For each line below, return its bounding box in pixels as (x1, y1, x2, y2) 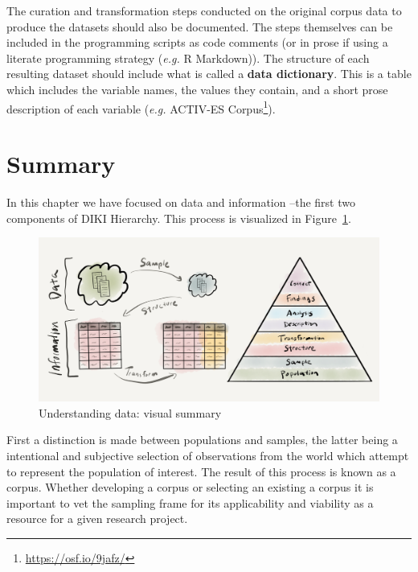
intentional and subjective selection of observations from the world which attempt (6, 447, 409, 464)
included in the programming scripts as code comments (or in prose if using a (6, 34, 388, 51)
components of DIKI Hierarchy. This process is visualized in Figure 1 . (6, 209, 351, 226)
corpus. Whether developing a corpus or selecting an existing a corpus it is (6, 479, 374, 496)
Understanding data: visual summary (39, 404, 222, 421)
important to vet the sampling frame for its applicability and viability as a (6, 494, 374, 511)
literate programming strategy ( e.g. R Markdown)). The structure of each (6, 49, 370, 66)
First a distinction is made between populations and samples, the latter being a (6, 431, 398, 448)
